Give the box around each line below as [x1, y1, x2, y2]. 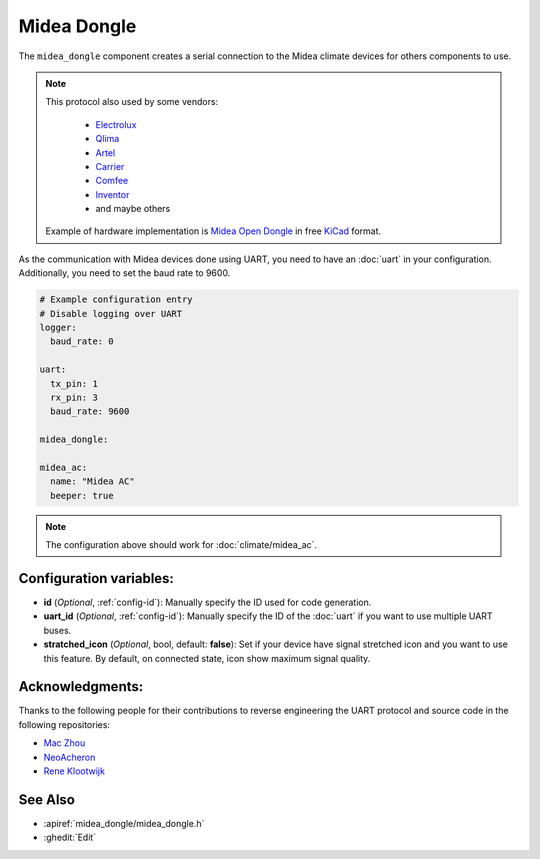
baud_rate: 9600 [50, 406, 130, 417]
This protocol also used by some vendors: [45, 96, 219, 108]
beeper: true [50, 490, 114, 501]
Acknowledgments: [18, 678, 144, 695]
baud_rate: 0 [50, 336, 114, 347]
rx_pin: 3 [50, 391, 99, 403]
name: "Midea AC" [50, 476, 135, 487]
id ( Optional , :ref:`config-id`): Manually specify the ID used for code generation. [43, 596, 372, 608]
